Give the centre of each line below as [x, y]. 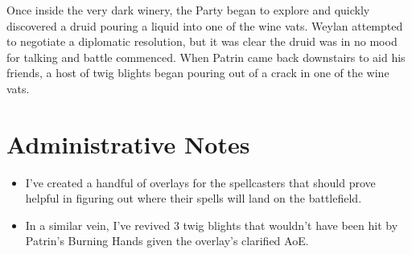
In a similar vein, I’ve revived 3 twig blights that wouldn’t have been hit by [212, 225]
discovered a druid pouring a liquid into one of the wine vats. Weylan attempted [205, 25]
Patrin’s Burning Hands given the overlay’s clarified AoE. [167, 241]
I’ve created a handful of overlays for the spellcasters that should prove [200, 182]
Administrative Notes [128, 143]
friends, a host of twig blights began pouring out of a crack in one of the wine [198, 73]
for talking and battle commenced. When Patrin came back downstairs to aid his [206, 57]
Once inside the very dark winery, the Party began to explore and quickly [188, 10]
